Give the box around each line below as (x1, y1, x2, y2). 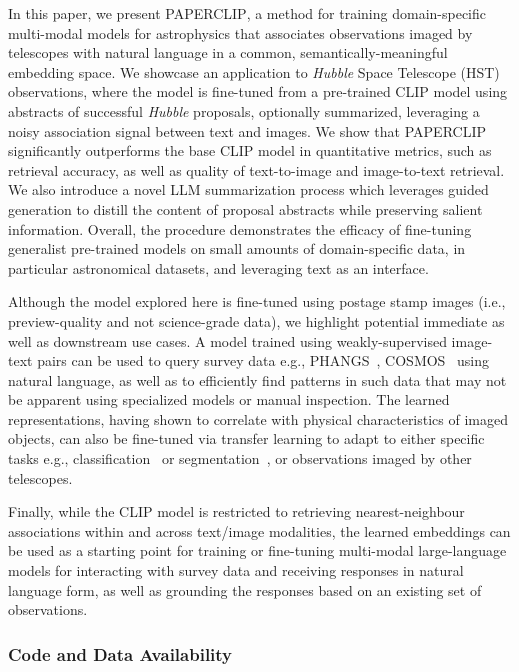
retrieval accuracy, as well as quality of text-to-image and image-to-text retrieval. (8, 159, 505, 180)
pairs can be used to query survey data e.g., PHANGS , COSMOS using (37, 350, 490, 371)
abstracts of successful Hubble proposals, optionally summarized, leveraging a (8, 100, 480, 121)
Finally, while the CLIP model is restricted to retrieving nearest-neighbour (8, 501, 465, 522)
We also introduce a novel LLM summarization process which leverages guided (8, 179, 489, 200)
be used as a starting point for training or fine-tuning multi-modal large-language (8, 540, 507, 561)
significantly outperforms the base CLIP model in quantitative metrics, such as (8, 140, 492, 161)
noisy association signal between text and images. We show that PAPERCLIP (8, 120, 487, 141)
